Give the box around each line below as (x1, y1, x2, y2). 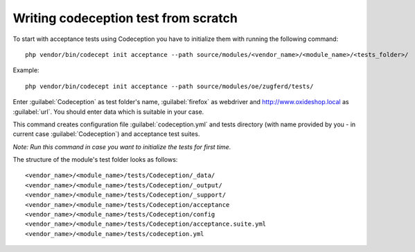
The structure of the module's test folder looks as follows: (12, 156, 178, 164)
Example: (12, 66, 39, 74)
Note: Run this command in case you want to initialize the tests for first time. (12, 142, 231, 151)
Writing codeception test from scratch (12, 10, 238, 26)
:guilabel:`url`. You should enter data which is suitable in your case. (12, 108, 204, 116)
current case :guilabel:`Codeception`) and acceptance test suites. (12, 130, 200, 138)
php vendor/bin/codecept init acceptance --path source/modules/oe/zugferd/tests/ (25, 82, 314, 90)
